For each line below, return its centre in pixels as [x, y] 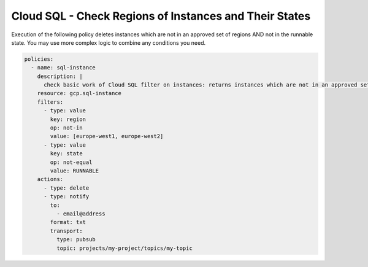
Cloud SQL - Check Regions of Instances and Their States [161, 16]
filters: [50, 102]
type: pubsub [76, 240]
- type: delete [67, 188]
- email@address [81, 214]
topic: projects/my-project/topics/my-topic [124, 248]
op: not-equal [71, 162]
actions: [50, 179]
